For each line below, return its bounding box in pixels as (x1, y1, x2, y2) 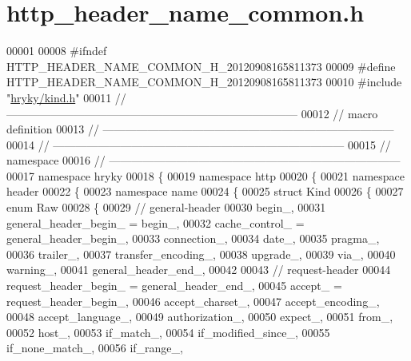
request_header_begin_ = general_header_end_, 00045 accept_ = (6, 277, 342, 294)
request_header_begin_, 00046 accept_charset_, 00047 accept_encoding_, (6, 292, 380, 309)
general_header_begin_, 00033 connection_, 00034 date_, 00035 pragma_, (6, 230, 380, 247)
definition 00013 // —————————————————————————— (6, 121, 394, 137)
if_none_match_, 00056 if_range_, (6, 339, 183, 356)
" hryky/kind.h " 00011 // (6, 89, 126, 105)
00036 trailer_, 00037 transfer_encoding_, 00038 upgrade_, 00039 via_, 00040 (6, 245, 396, 262)
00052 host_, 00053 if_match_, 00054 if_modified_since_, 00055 (6, 323, 330, 340)
